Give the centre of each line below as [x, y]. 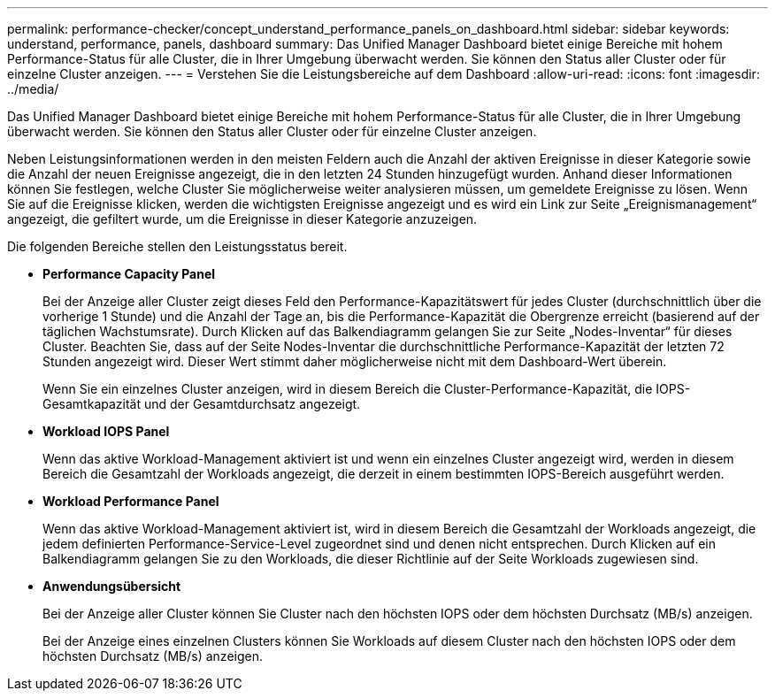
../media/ [33, 89]
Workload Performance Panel [131, 501]
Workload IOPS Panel [106, 431]
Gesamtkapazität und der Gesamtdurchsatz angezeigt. [202, 404]
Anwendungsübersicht [112, 586]
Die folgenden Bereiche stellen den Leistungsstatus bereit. [177, 246]
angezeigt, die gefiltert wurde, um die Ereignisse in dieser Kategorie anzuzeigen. [242, 219]
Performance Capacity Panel [129, 274]
